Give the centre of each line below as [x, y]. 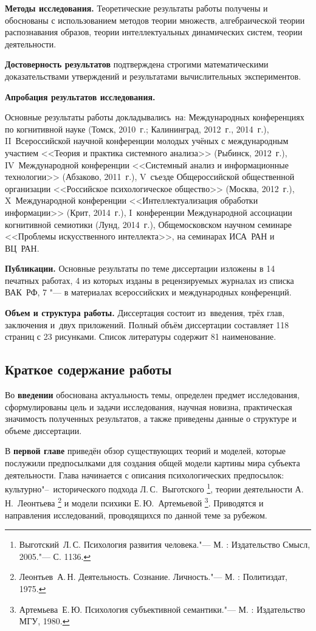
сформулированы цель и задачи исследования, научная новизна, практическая [149, 406]
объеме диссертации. [43, 430]
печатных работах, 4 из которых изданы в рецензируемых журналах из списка [149, 280]
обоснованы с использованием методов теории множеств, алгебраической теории [155, 20]
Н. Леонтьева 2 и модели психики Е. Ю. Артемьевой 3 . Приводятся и [134, 502]
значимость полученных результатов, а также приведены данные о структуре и [151, 419]
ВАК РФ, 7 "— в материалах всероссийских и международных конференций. [148, 292]
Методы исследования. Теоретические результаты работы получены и [136, 8]
